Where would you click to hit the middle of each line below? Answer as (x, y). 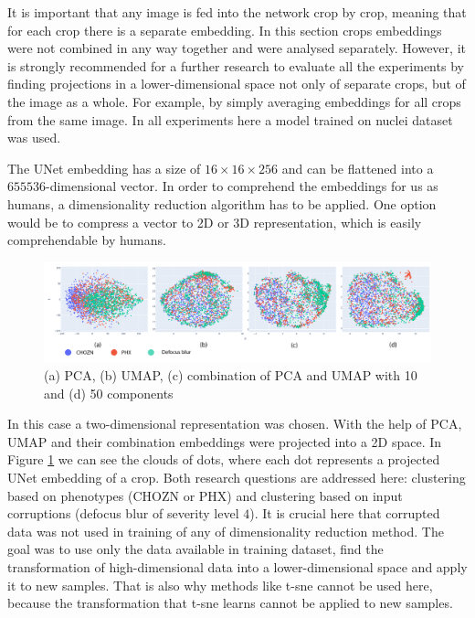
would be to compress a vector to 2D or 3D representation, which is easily (215, 222)
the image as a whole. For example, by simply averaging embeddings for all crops (234, 101)
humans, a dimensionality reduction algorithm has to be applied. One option (222, 203)
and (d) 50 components (109, 393)
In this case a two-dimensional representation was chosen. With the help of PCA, (235, 424)
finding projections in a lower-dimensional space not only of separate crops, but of (237, 84)
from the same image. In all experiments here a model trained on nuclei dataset (230, 119)
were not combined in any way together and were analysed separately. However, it (237, 48)
